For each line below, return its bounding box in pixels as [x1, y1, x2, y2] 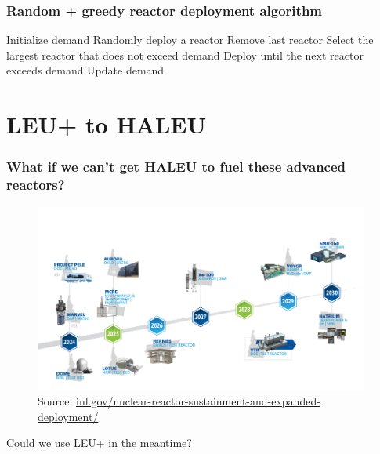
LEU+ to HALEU [6, 108, 207, 140]
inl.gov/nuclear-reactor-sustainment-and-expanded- [76, 393, 320, 409]
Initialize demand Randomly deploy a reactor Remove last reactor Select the [6, 31, 374, 48]
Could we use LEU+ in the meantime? [6, 434, 192, 451]
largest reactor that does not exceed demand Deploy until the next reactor [6, 46, 364, 63]
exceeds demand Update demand [6, 62, 165, 78]
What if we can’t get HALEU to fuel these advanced [6, 157, 346, 176]
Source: [38, 393, 73, 409]
